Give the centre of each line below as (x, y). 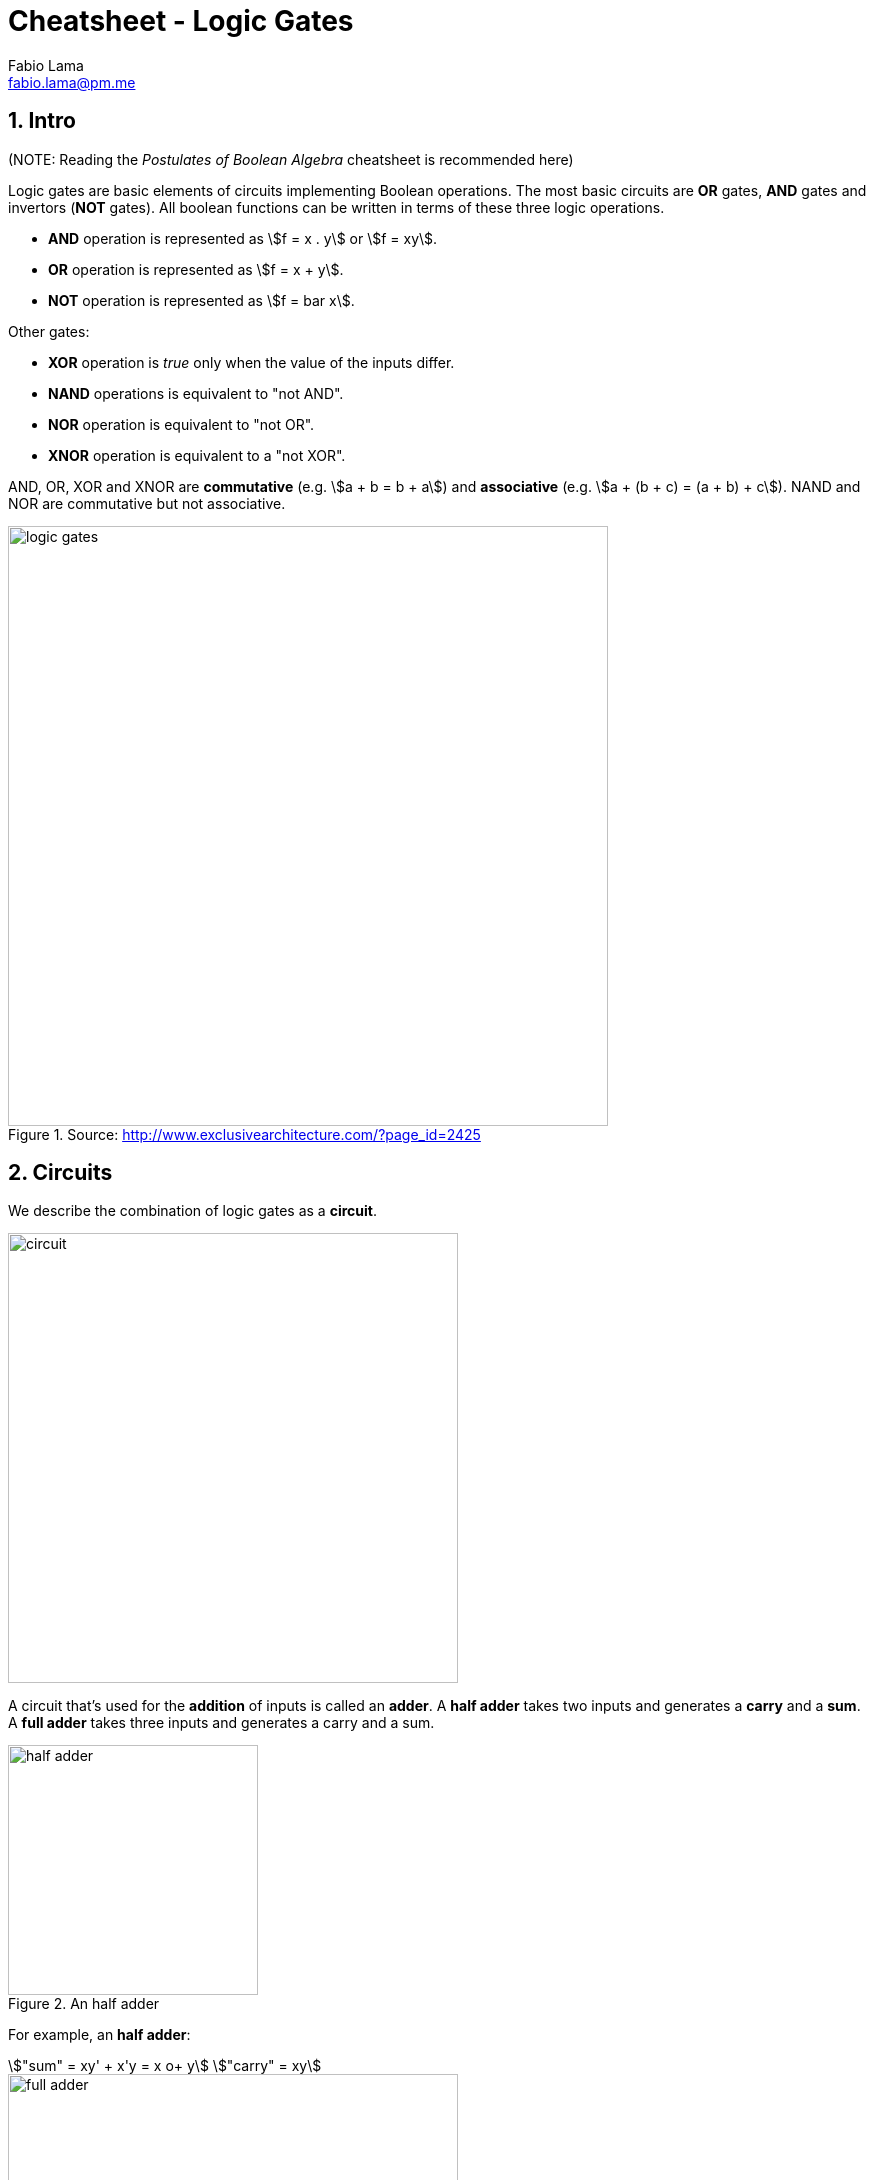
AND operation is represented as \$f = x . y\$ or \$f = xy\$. (243, 238)
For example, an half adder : (99, 2035)
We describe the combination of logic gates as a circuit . (192, 1211)
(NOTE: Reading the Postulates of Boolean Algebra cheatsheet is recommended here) (291, 159)
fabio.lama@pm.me (72, 82)
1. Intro (42, 121)
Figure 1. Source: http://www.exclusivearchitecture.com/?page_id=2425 (244, 1134)
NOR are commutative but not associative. (147, 503)
